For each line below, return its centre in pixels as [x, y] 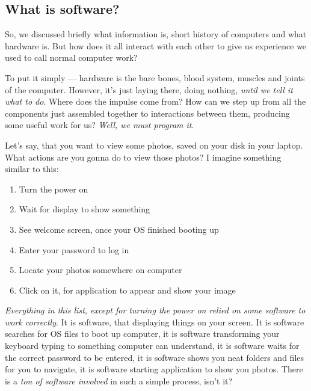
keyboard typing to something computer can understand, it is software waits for [152, 346]
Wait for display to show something [85, 209]
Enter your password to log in [74, 249]
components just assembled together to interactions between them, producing [147, 113]
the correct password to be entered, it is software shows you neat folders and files [155, 357]
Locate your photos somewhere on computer [100, 270]
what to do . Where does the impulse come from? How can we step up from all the [155, 101]
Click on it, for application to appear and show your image [127, 290]
